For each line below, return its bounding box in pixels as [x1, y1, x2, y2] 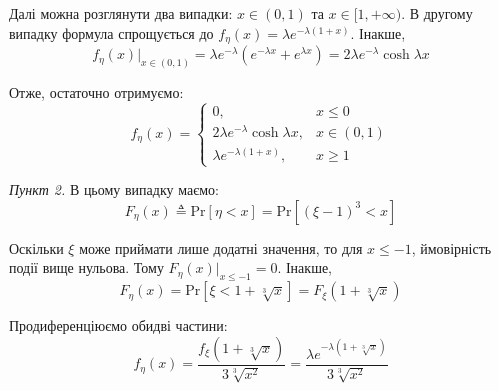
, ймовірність [411, 237, 492, 258]
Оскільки [9, 237, 64, 258]
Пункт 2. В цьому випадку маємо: [9, 179, 219, 200]
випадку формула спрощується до [9, 22, 214, 43]
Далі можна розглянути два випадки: [9, 3, 233, 23]
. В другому [401, 3, 473, 23]
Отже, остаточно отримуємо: [9, 81, 184, 102]
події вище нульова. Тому [9, 257, 164, 278]
